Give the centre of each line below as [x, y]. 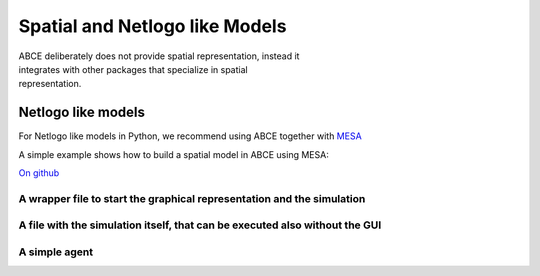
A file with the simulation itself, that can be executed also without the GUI [200, 225]
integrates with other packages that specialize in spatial [133, 69]
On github [39, 173]
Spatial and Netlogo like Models [152, 26]
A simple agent [56, 252]
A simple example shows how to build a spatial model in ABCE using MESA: [173, 154]
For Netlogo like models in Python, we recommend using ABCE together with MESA [190, 136]
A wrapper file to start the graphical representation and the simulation [192, 198]
